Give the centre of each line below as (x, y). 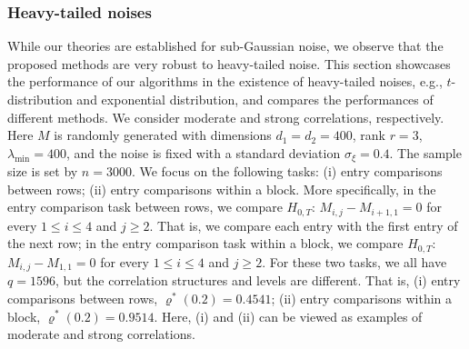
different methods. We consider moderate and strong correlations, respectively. (226, 117)
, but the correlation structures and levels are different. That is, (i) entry (258, 280)
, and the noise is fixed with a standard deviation (203, 152)
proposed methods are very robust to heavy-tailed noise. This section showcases (229, 63)
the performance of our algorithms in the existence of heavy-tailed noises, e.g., (225, 81)
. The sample (425, 152)
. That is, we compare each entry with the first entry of (304, 225)
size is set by (43, 171)
